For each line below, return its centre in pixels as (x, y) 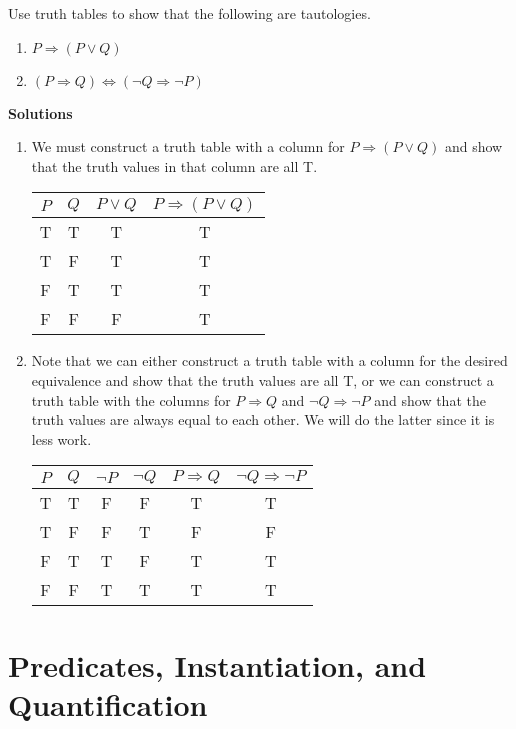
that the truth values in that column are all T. (174, 165)
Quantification (108, 703)
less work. (61, 438)
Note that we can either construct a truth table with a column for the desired (269, 360)
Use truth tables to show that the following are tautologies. (189, 13)
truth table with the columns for (131, 399)
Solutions (40, 112)
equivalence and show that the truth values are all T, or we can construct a (262, 379)
